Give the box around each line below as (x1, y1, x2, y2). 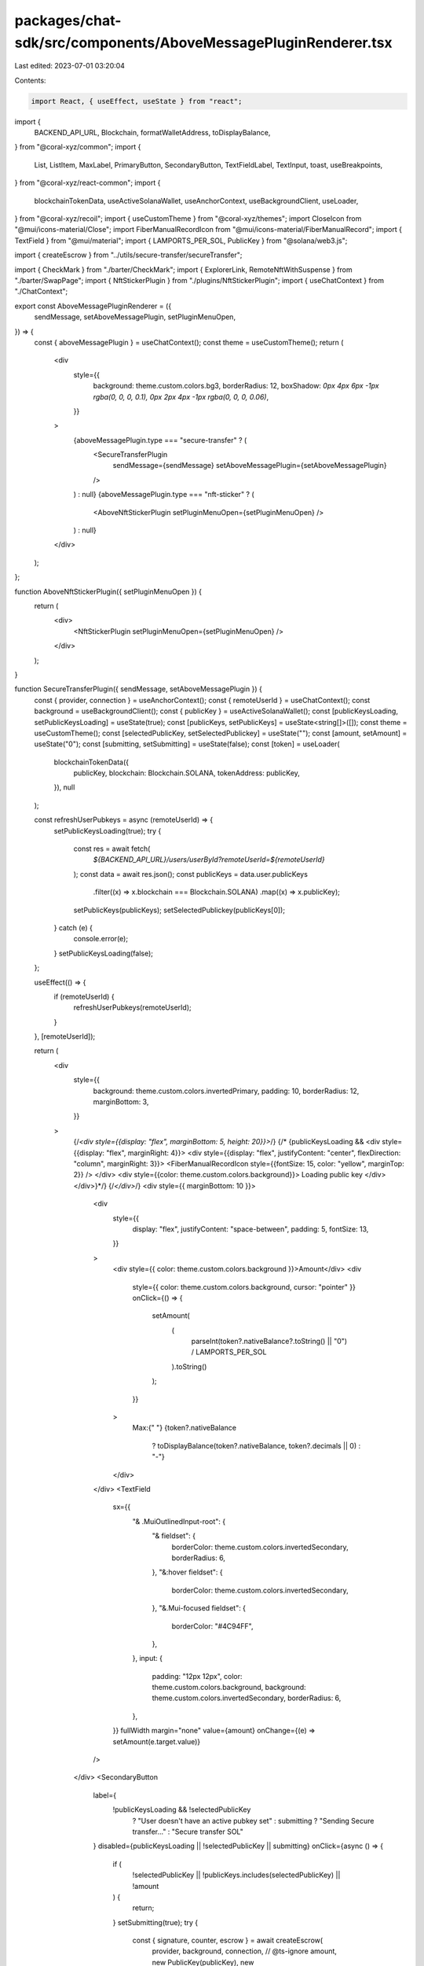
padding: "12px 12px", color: (152, 1671, 243, 1681)
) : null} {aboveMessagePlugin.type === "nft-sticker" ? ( (73, 490, 254, 499)
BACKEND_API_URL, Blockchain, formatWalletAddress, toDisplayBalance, (34, 128, 271, 138)
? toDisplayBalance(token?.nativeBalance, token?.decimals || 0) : (152, 1441, 361, 1450)
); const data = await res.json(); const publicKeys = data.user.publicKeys (73, 869, 308, 878)
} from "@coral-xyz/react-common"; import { (14, 178, 161, 188)
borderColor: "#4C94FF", (171, 1621, 254, 1631)
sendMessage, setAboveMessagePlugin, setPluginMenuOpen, (34, 312, 236, 322)
